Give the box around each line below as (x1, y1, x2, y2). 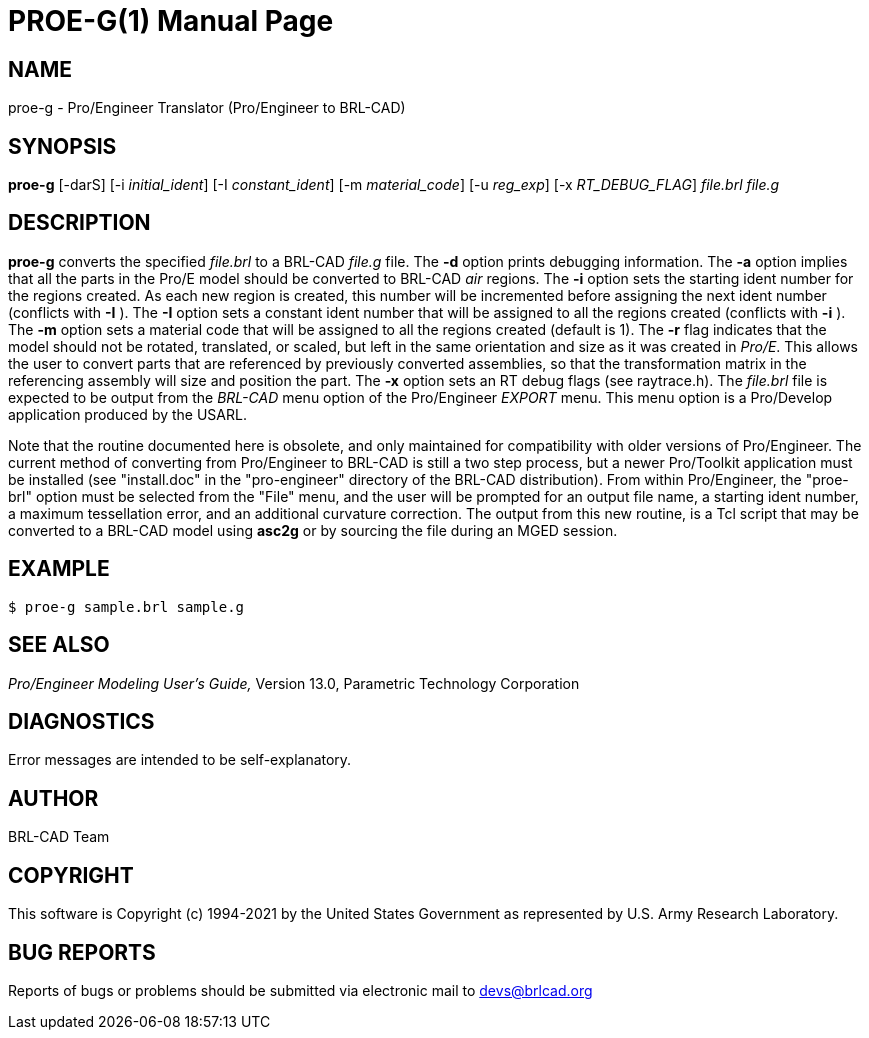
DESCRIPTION (8, 210, 151, 236)
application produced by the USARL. (8, 405, 247, 423)
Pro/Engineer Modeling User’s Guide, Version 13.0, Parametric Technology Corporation (8, 674, 580, 692)
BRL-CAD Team (8, 828, 110, 846)
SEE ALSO (8, 632, 110, 658)
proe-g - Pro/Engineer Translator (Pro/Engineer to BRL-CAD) (8, 99, 406, 117)
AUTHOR (8, 785, 99, 811)
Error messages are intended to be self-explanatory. (8, 751, 352, 769)
